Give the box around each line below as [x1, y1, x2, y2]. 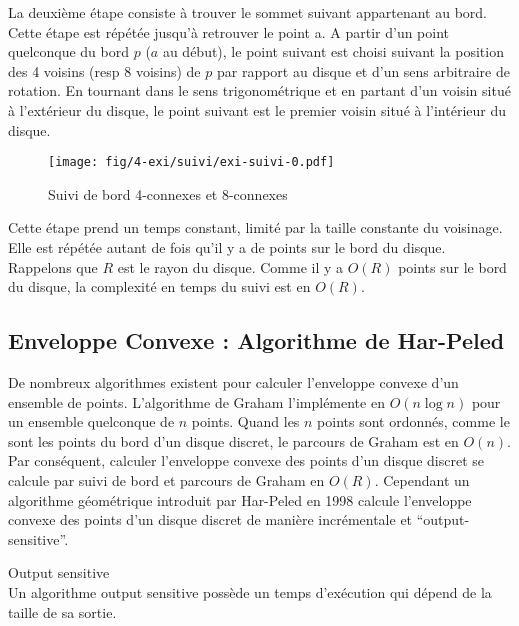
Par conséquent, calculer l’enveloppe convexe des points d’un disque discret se [8, 450, 484, 471]
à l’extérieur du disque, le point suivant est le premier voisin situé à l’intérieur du [8, 99, 507, 120]
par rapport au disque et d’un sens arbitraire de [216, 60, 510, 81]
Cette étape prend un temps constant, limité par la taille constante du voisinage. [8, 217, 503, 238]
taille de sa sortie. [8, 601, 117, 622]
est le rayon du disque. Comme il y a [117, 256, 344, 277]
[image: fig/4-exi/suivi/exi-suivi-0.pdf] [48, 155, 335, 170]
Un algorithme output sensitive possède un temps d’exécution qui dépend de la [8, 581, 492, 602]
